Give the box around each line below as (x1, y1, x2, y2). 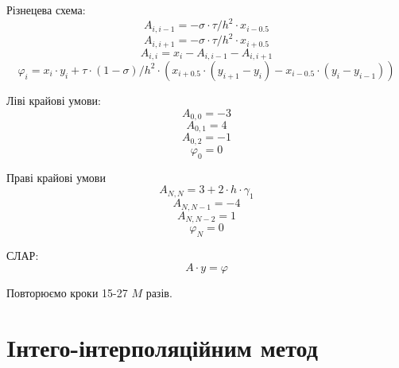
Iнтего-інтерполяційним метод (6, 331, 318, 364)
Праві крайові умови (6, 169, 106, 185)
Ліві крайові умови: (6, 91, 101, 108)
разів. (145, 285, 172, 301)
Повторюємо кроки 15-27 (6, 285, 128, 301)
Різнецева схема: (6, 2, 86, 17)
